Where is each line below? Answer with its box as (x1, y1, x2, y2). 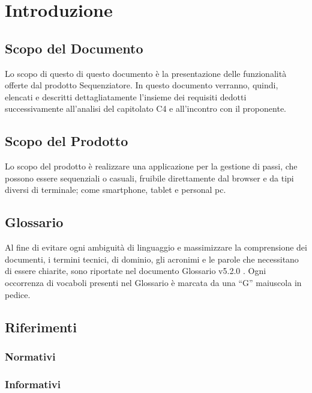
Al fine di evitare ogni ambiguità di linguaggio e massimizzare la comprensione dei (5, 241, 307, 254)
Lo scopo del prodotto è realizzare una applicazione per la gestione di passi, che (5, 160, 298, 172)
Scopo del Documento (5, 38, 143, 57)
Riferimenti (5, 317, 77, 336)
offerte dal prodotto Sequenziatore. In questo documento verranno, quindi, (5, 79, 278, 91)
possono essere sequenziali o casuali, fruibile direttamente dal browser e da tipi (5, 171, 294, 184)
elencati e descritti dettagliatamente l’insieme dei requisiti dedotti (5, 90, 247, 103)
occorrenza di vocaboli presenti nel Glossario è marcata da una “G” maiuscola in (5, 276, 302, 288)
